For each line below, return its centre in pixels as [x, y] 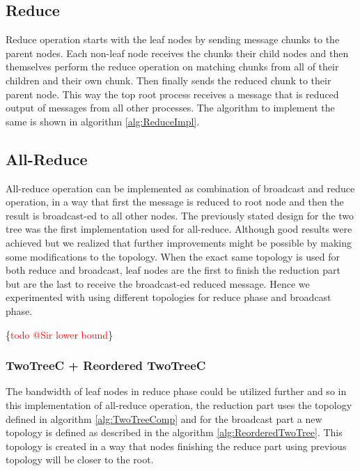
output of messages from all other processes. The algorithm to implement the [170, 108]
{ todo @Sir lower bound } [60, 334]
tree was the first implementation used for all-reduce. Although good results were [179, 229]
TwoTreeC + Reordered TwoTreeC [106, 365]
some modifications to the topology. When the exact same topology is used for [173, 256]
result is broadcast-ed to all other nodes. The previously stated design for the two [180, 215]
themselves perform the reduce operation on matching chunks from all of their [172, 67]
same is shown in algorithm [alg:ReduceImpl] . [103, 121]
